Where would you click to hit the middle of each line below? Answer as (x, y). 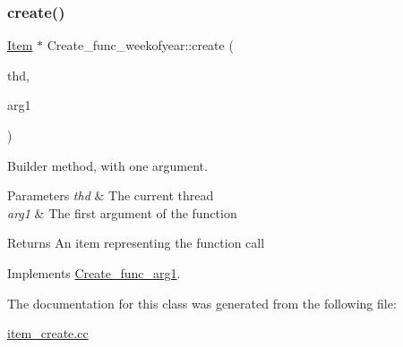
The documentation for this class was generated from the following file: (202, 303)
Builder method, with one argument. (107, 165)
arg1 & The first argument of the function (122, 212)
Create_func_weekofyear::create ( (140, 45)
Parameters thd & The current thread (111, 195)
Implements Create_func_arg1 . (94, 272)
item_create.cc (48, 333)
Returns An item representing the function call (136, 243)
